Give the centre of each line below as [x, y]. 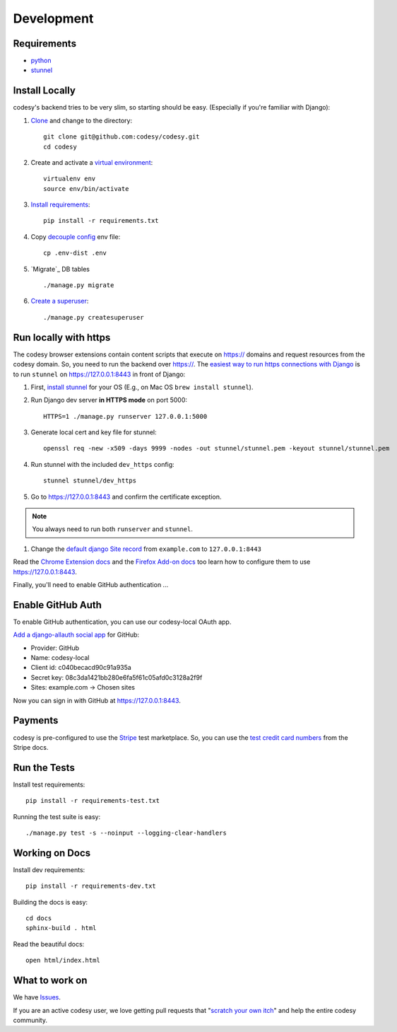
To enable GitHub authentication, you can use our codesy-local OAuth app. [122, 622]
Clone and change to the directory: [82, 120]
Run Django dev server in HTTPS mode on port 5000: [109, 400]
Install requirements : [60, 204]
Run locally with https [62, 337]
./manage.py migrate [79, 285]
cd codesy [60, 146]
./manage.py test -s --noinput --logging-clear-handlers [126, 833]
